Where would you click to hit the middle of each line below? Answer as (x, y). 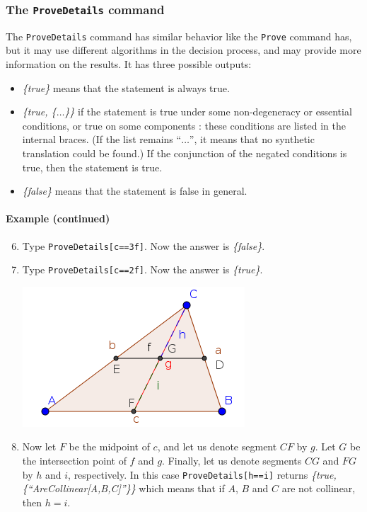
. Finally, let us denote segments (232, 461)
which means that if (182, 488)
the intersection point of (74, 461)
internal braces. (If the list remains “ (102, 139)
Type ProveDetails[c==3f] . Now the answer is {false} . (144, 245)
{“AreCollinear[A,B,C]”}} (79, 488)
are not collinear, (319, 488)
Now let (39, 446)
